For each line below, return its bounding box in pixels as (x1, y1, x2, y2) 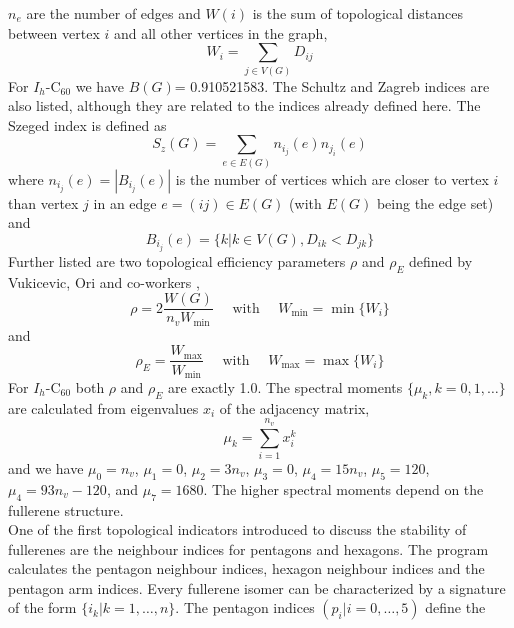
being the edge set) (376, 192, 494, 213)
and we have (8, 457, 84, 478)
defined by (409, 250, 473, 271)
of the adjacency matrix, (219, 397, 370, 418)
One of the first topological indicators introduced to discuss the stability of (8, 519, 467, 540)
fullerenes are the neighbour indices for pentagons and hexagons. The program (8, 538, 489, 559)
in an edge (93, 192, 157, 213)
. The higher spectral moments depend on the (203, 478, 484, 499)
